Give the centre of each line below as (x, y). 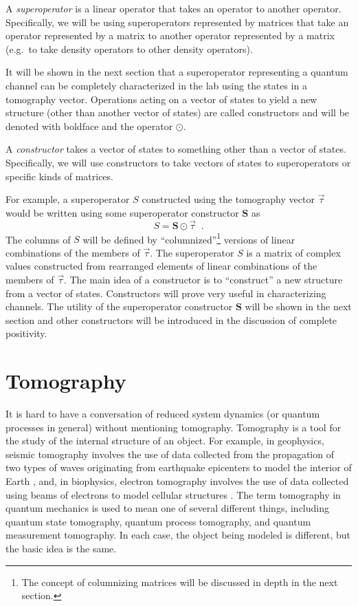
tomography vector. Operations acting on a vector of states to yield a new (161, 99)
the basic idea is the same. (61, 548)
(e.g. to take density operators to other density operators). (129, 48)
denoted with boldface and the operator (89, 126)
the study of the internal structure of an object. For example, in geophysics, (165, 441)
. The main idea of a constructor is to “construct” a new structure (203, 279)
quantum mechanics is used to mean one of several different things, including (168, 508)
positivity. (26, 333)
